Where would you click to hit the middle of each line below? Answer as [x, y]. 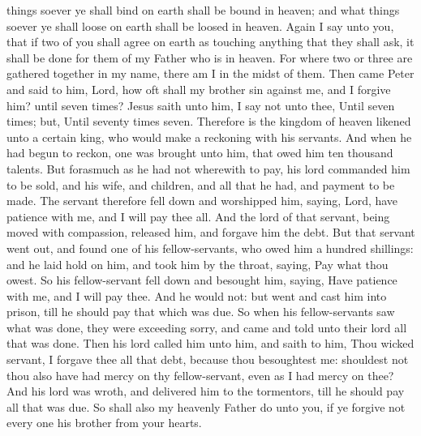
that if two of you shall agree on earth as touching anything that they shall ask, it [210, 42]
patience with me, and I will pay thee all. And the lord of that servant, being [198, 216]
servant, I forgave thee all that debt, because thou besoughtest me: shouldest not [208, 359]
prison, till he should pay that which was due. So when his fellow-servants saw [201, 312]
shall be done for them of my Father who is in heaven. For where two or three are [210, 57]
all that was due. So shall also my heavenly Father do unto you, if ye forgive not [206, 406]
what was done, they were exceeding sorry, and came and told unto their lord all [207, 327]
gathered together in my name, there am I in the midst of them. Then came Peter [210, 73]
